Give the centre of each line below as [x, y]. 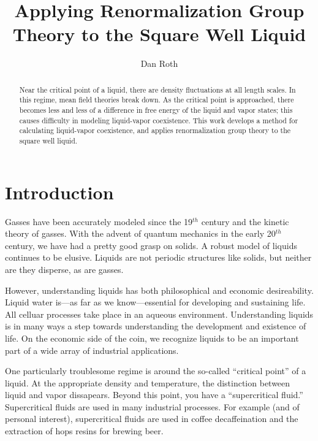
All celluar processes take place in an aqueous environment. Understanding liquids [159, 314]
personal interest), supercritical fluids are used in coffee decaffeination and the [152, 419]
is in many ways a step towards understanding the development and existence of [156, 326]
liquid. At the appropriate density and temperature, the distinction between [148, 382]
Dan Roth [159, 63]
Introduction [59, 192]
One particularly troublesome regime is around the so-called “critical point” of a [156, 371]
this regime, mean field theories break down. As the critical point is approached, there [157, 100]
